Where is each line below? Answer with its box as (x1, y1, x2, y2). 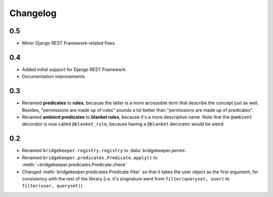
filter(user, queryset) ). (22, 183, 84, 189)
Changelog (9, 8, 57, 19)
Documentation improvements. (22, 74, 86, 80)
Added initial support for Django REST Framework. (22, 66, 127, 73)
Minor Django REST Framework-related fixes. (22, 40, 116, 46)
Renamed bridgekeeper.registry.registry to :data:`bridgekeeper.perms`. (22, 148, 188, 154)
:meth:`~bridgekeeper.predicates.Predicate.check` (22, 162, 127, 168)
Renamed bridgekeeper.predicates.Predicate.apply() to (22, 154, 158, 161)
